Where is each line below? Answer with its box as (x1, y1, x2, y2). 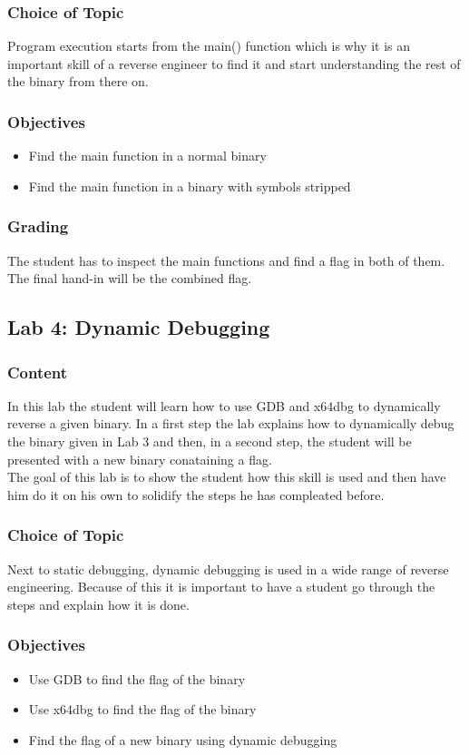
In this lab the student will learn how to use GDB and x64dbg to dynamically (7, 396, 441, 415)
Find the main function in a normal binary (28, 146, 267, 165)
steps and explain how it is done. (7, 594, 190, 613)
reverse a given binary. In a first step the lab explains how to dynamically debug (7, 414, 454, 433)
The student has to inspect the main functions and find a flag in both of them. (7, 250, 445, 270)
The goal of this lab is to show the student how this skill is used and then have (7, 467, 446, 486)
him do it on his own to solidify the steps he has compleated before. (7, 485, 385, 504)
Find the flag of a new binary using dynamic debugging (28, 730, 337, 749)
